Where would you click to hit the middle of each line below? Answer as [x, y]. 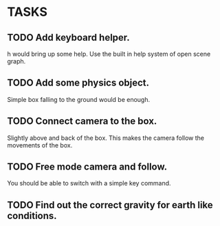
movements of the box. [40, 145]
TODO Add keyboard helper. [69, 38]
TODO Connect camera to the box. [82, 121]
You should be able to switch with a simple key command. [89, 183]
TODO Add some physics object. [78, 83]
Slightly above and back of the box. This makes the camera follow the [106, 138]
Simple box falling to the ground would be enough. [78, 99]
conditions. [32, 215]
